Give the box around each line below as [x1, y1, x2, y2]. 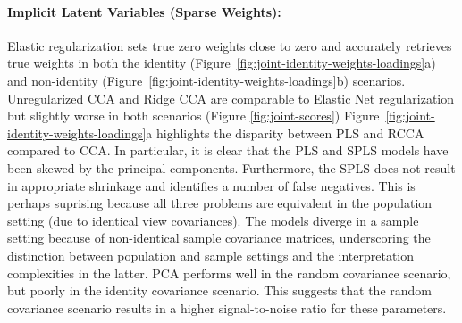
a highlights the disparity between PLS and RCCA [146, 123, 424, 142]
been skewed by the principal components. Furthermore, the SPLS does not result [7, 158, 456, 177]
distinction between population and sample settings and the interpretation [7, 245, 415, 264]
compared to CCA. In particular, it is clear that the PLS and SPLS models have [7, 141, 449, 160]
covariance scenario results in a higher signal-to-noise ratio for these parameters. [7, 298, 447, 317]
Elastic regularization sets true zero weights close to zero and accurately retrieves [7, 36, 452, 54]
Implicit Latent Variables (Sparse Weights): [7, 2, 281, 21]
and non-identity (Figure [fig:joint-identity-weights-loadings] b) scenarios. [7, 70, 406, 89]
